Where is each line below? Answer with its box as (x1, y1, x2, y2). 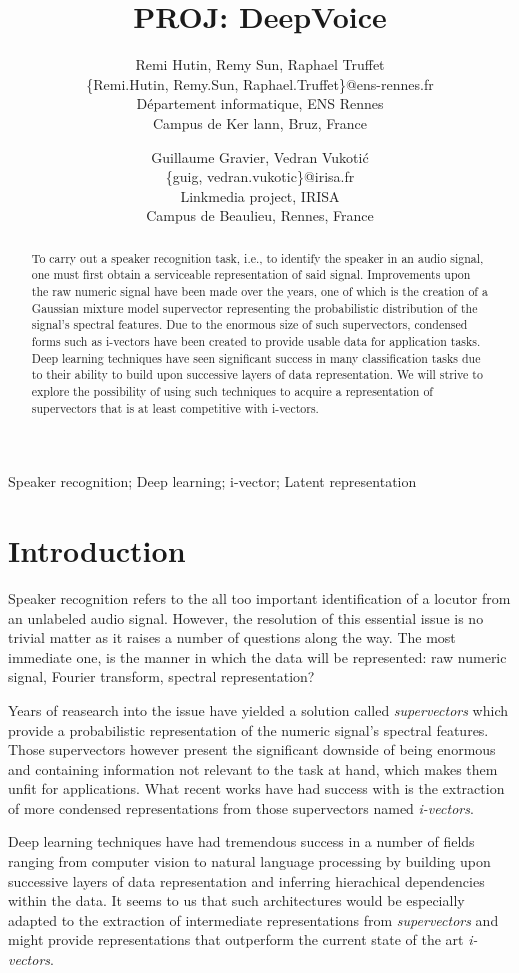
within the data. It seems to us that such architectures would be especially (8, 890, 465, 911)
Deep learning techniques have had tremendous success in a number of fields (8, 831, 475, 852)
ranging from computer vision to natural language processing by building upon (8, 851, 491, 872)
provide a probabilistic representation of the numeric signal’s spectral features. (8, 719, 489, 740)
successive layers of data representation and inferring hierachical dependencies (8, 870, 485, 891)
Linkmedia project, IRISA (180, 185, 340, 206)
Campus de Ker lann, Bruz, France (152, 112, 368, 133)
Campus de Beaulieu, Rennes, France (146, 205, 374, 226)
